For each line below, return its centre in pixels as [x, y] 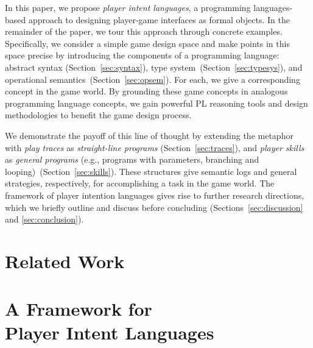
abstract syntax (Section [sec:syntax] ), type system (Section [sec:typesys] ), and [154, 67]
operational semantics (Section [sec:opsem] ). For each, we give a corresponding [153, 79]
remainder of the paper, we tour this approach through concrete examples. [144, 31]
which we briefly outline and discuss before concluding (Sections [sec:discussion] [154, 207]
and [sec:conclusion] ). [44, 219]
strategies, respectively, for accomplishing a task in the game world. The [140, 183]
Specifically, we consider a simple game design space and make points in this [147, 43]
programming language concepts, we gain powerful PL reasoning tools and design [156, 103]
